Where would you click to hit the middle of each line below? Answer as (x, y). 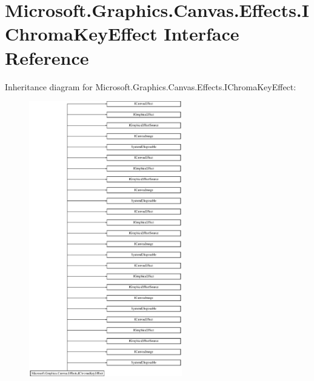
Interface (202, 34)
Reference (47, 57)
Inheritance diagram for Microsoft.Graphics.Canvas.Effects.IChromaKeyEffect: (151, 86)
